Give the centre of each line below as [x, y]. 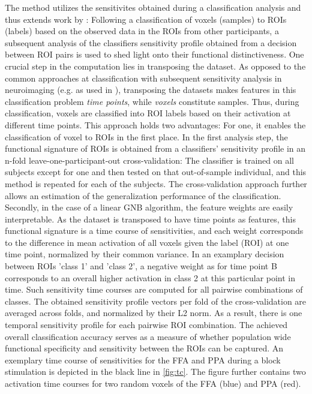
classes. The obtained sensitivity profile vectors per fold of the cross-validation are [156, 301]
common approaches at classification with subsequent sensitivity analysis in [143, 78]
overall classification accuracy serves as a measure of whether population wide [148, 336]
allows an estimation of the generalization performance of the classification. [143, 195]
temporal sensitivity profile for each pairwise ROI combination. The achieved [146, 325]
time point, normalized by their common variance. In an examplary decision [145, 254]
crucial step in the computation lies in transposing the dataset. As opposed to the [155, 66]
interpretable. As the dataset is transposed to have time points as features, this [150, 219]
